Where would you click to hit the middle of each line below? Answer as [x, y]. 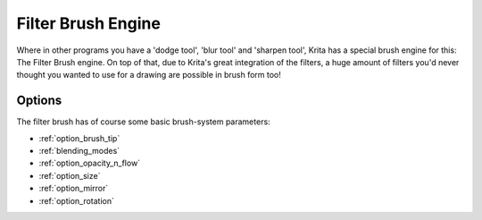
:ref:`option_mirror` [74, 189]
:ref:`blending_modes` [79, 151]
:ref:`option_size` [70, 175]
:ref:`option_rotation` [77, 200]
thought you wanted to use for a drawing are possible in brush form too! [149, 75]
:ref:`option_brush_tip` [79, 138]
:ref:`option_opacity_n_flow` [90, 163]
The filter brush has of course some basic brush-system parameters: [144, 122]
